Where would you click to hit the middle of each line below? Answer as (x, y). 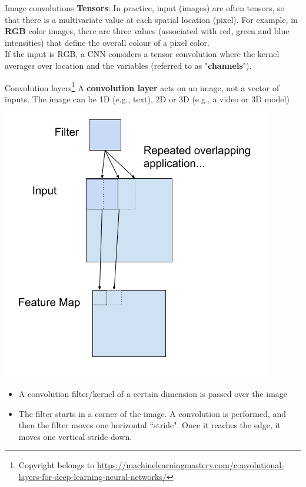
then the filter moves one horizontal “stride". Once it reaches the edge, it (149, 425)
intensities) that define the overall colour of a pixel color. (107, 42)
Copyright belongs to (56, 465)
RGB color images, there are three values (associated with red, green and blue (147, 31)
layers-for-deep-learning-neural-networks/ (92, 476)
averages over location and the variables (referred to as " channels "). (128, 65)
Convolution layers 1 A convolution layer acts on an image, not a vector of (142, 86)
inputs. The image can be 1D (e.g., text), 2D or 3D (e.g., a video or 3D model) (147, 99)
